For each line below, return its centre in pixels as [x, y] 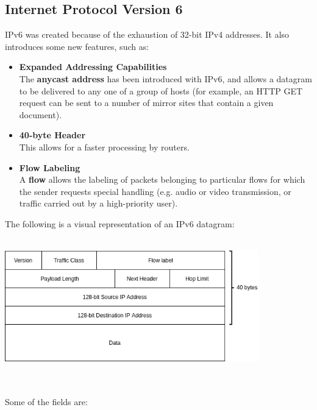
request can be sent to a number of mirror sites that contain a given [146, 103]
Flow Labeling [50, 167]
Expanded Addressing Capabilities [93, 67]
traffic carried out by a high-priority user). [98, 203]
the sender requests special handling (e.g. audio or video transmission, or [155, 191]
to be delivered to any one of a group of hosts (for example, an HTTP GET [161, 90]
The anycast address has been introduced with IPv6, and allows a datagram [166, 78]
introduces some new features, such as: [77, 46]
